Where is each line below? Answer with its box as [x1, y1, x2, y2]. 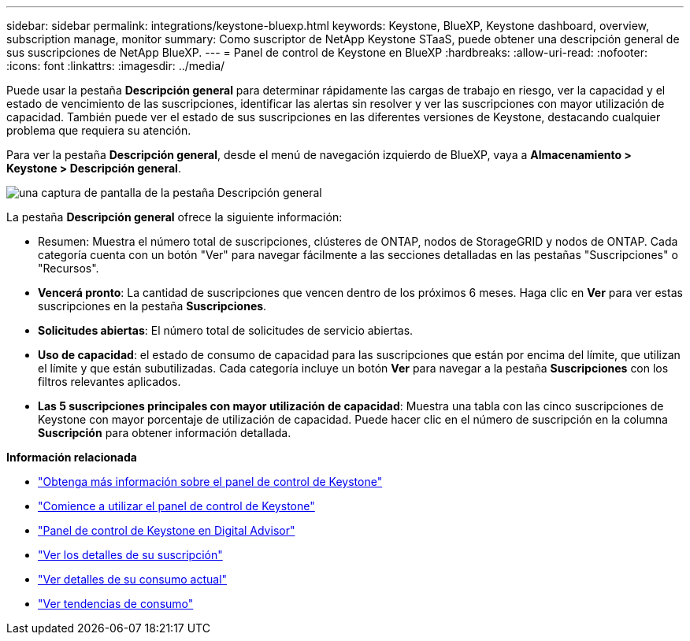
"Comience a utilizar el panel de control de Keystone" [38, 499, 315, 513]
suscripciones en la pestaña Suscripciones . [38, 299, 267, 313]
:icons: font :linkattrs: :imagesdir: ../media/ [6, 59, 225, 72]
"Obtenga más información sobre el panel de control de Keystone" [38, 475, 383, 488]
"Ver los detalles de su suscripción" [38, 548, 223, 561]
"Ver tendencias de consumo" [38, 597, 194, 610]
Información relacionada [6, 450, 137, 464]
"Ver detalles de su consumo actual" [38, 572, 228, 586]
